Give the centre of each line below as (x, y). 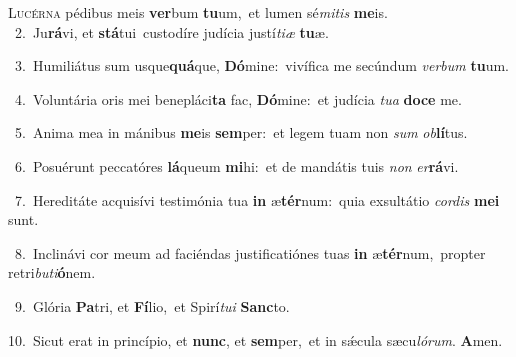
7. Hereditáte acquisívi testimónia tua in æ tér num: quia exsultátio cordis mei (257, 199)
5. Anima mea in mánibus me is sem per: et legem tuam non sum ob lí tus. (241, 132)
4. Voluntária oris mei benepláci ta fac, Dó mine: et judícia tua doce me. (238, 98)
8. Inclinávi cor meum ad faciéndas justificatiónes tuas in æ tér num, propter (250, 252)
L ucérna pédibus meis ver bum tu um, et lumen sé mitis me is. (198, 12)
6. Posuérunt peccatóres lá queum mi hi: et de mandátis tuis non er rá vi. (236, 165)
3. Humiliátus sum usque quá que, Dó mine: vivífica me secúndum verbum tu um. (261, 65)
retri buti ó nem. (52, 272)
